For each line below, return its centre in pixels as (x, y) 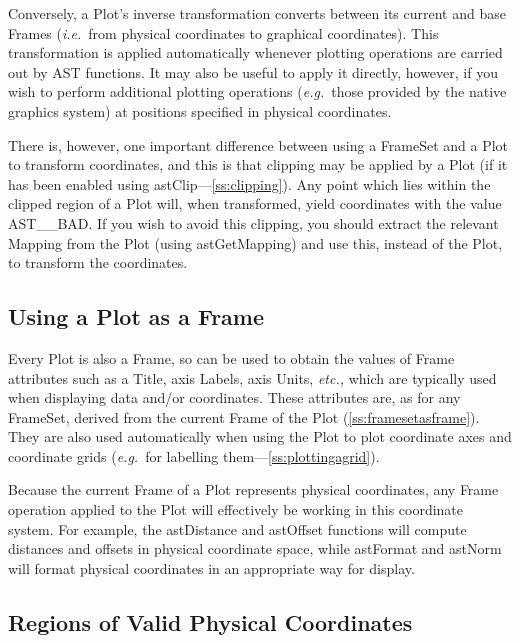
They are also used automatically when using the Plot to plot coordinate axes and (260, 436)
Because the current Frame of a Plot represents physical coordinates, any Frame (253, 489)
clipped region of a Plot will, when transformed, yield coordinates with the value (255, 203)
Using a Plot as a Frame (136, 316)
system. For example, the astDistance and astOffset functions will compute (237, 528)
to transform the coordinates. (98, 262)
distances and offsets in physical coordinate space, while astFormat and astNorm (255, 548)
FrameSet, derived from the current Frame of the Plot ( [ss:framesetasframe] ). (244, 416)
